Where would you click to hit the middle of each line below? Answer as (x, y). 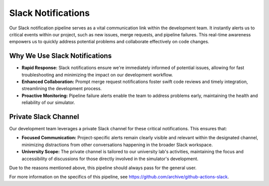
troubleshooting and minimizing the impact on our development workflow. (97, 75)
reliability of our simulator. (48, 102)
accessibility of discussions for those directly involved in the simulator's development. (110, 159)
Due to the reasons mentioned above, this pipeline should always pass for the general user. (103, 168)
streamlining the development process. (62, 89)
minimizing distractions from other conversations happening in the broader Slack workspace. (117, 145)
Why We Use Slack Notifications (61, 56)
